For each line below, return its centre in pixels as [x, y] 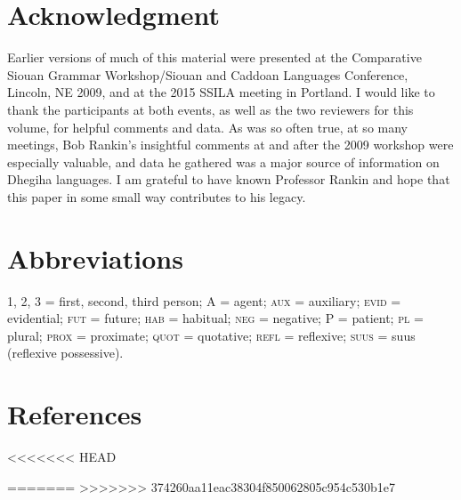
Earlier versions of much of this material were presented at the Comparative [214, 57]
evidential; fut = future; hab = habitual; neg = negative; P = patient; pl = [215, 318]
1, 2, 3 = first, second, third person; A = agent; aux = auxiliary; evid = [204, 300]
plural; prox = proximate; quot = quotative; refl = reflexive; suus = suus [211, 335]
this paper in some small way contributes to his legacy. [157, 196]
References [75, 414]
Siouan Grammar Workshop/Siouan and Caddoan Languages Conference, [208, 74]
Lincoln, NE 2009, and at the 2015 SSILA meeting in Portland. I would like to [221, 92]
